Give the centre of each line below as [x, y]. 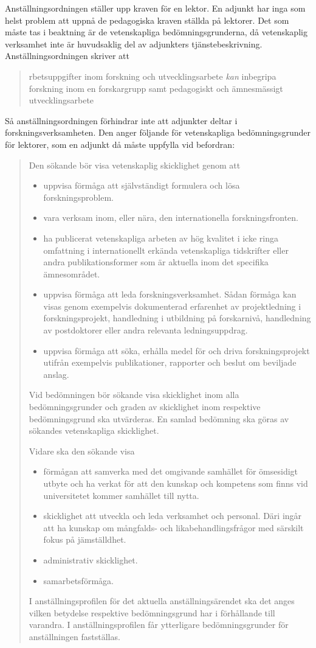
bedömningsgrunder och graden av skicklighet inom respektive [145, 407]
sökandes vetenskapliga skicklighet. [94, 430]
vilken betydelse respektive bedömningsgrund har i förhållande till [152, 612]
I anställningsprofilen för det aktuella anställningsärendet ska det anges [162, 601]
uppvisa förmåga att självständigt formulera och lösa [142, 185]
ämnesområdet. [72, 273]
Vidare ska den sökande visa [82, 451]
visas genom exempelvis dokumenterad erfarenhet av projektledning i [172, 306]
